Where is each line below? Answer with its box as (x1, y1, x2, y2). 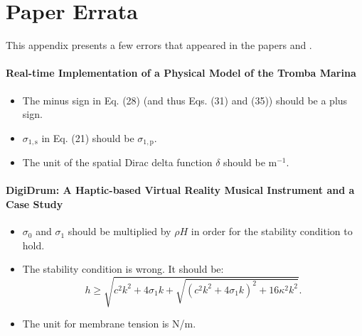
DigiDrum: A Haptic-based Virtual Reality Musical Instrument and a (6, 183, 355, 197)
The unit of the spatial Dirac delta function (22, 155, 213, 170)
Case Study (6, 196, 63, 211)
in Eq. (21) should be (41, 130, 134, 145)
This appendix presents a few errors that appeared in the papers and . (6, 38, 312, 53)
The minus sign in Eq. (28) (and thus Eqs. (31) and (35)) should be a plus (22, 92, 348, 107)
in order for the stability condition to (191, 224, 353, 239)
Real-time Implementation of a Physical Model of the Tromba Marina (6, 65, 356, 80)
